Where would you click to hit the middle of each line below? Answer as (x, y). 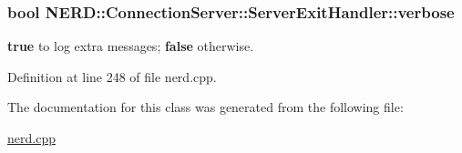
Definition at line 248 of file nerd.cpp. (112, 76)
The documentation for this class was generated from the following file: (205, 107)
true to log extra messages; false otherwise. (131, 46)
